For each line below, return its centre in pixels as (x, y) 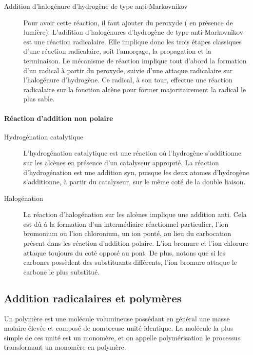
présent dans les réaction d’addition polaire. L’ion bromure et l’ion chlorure (136, 243)
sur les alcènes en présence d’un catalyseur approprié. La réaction (121, 162)
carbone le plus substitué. (62, 271)
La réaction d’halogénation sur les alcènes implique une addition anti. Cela (135, 214)
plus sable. (39, 99)
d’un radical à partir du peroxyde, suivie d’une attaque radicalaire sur (128, 70)
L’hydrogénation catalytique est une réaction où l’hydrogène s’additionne (132, 153)
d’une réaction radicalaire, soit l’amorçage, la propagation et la (117, 51)
